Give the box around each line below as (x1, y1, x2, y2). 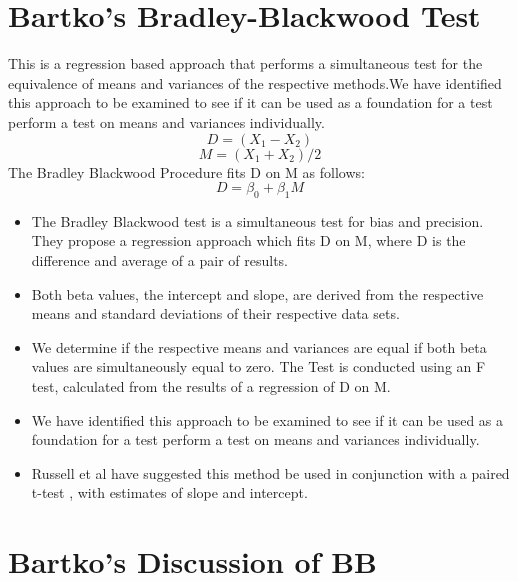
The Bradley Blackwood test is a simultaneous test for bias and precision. (31, 210, 484, 231)
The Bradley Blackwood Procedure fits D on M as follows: (8, 161, 365, 182)
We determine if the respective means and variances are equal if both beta (31, 336, 487, 357)
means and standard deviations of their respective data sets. (31, 303, 400, 324)
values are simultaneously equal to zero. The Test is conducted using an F (31, 356, 486, 377)
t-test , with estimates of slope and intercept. (31, 482, 308, 503)
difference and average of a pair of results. (31, 250, 288, 271)
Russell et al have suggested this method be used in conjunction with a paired (31, 462, 510, 483)
